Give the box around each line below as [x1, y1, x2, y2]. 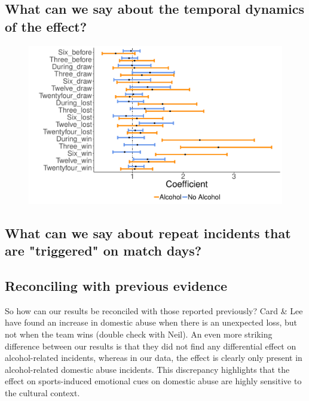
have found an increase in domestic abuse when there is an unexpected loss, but [5, 316, 297, 329]
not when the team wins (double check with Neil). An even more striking [5, 327, 273, 340]
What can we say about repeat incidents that [5, 223, 291, 242]
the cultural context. [5, 386, 80, 399]
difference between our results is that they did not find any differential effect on [5, 339, 296, 352]
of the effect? [5, 17, 87, 35]
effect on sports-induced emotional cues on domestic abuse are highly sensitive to [5, 375, 302, 387]
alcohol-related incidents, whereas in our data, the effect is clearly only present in [5, 351, 302, 364]
